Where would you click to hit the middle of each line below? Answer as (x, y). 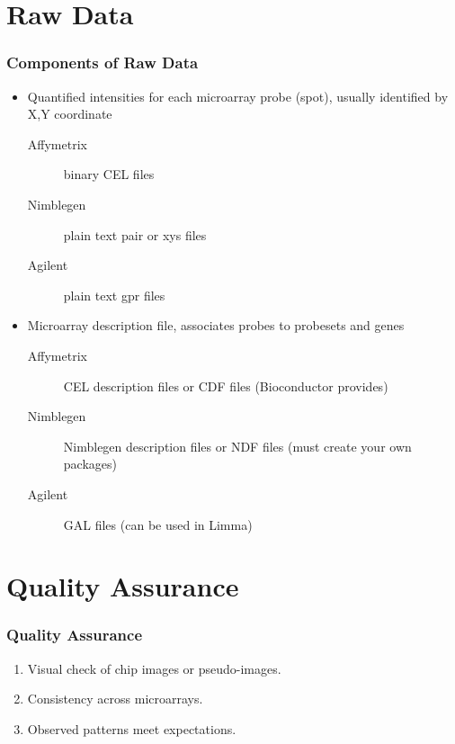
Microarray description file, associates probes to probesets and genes (216, 325)
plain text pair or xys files (135, 234)
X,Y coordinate (70, 114)
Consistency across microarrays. (115, 699)
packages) (90, 464)
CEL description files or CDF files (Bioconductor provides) (226, 385)
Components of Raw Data (103, 63)
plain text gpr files (114, 295)
